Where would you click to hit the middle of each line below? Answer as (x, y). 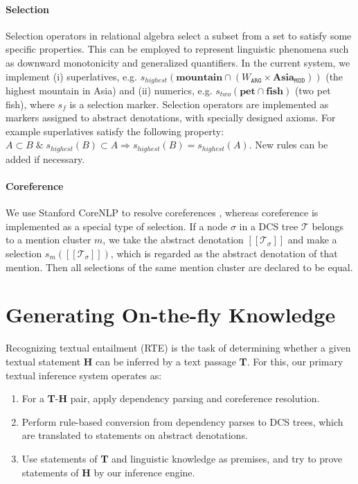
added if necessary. (45, 158)
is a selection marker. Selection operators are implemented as (199, 104)
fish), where (30, 104)
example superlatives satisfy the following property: (115, 131)
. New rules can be (288, 145)
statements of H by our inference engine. (108, 472)
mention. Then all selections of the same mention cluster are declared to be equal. (179, 267)
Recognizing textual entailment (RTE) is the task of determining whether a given (178, 348)
